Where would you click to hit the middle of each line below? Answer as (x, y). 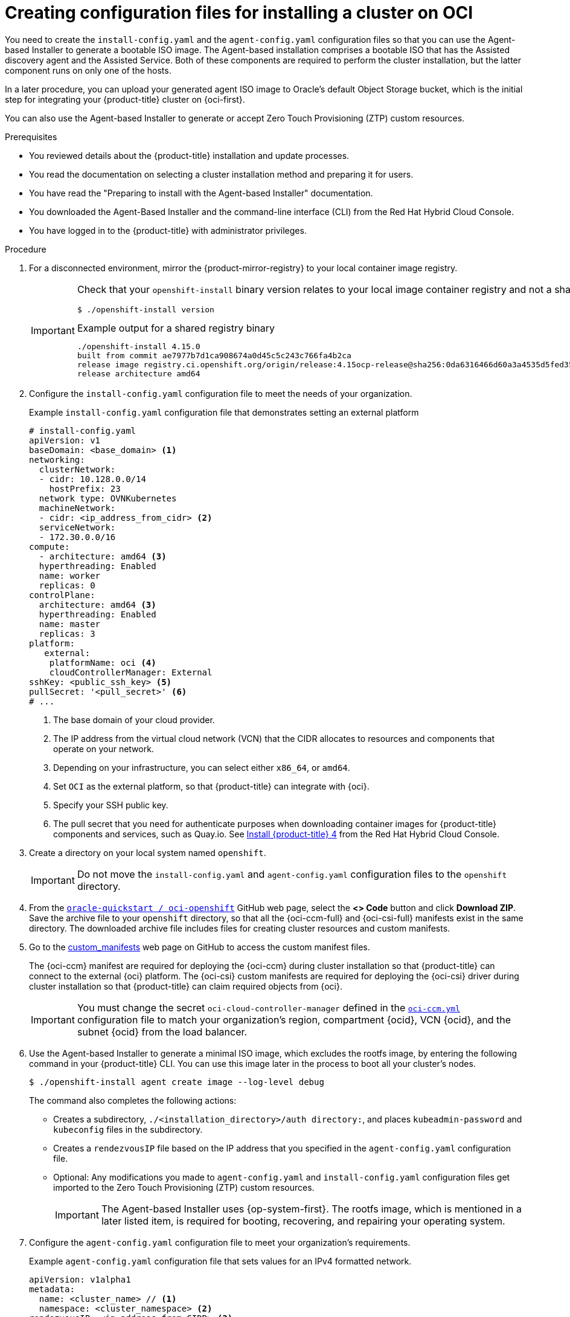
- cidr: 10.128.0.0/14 (92, 479)
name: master (70, 624)
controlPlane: (62, 595)
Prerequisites (31, 137)
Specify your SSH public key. (111, 805)
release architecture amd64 (139, 373)
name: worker (70, 575)
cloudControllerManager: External (131, 672)
